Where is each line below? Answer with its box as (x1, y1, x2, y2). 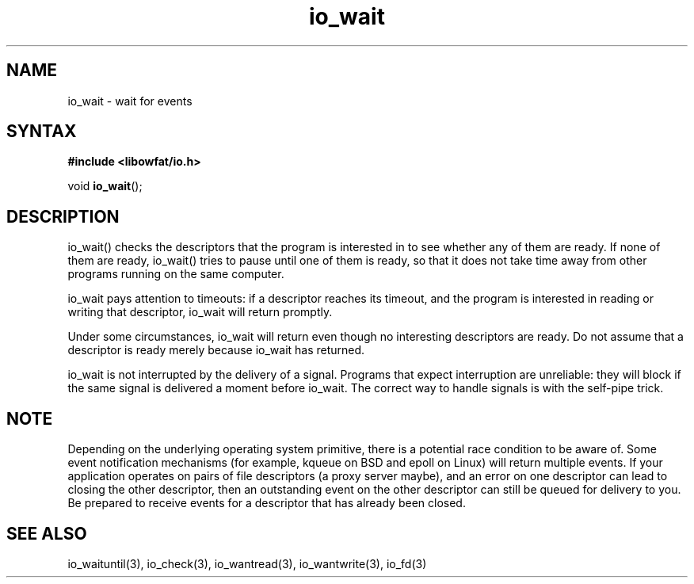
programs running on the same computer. (67, 267, 284, 281)
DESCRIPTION (6, 206, 120, 227)
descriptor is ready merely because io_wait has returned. (67, 343, 365, 357)
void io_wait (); (67, 179, 143, 193)
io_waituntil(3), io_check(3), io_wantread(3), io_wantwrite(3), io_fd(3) (67, 556, 427, 571)
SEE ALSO (6, 523, 87, 544)
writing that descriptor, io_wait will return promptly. (67, 305, 333, 319)
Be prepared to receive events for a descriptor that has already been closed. (67, 496, 466, 510)
